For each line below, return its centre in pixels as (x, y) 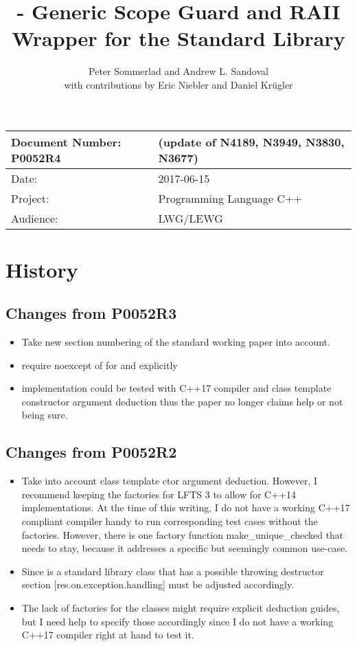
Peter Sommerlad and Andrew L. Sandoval (178, 71)
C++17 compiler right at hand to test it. (108, 635)
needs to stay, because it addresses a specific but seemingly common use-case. (185, 548)
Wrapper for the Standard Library (178, 38)
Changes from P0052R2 (91, 452)
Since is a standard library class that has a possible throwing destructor (173, 571)
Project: (30, 198)
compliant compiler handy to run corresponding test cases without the (170, 521)
